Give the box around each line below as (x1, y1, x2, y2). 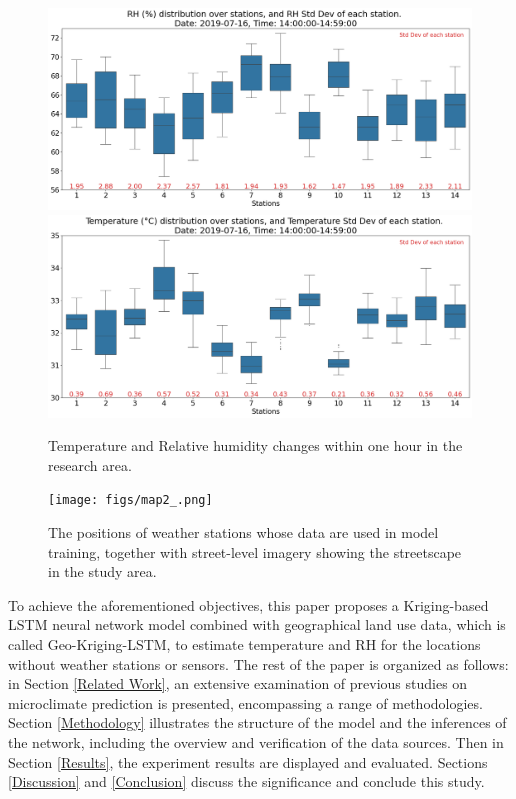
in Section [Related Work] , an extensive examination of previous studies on (8, 673, 468, 694)
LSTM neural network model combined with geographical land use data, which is (8, 614, 506, 635)
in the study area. (48, 561, 157, 582)
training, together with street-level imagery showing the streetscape (48, 541, 462, 562)
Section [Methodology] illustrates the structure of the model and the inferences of (8, 712, 507, 733)
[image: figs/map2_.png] (48, 493, 213, 508)
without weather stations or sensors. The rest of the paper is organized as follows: (8, 653, 509, 674)
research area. (48, 454, 132, 475)
